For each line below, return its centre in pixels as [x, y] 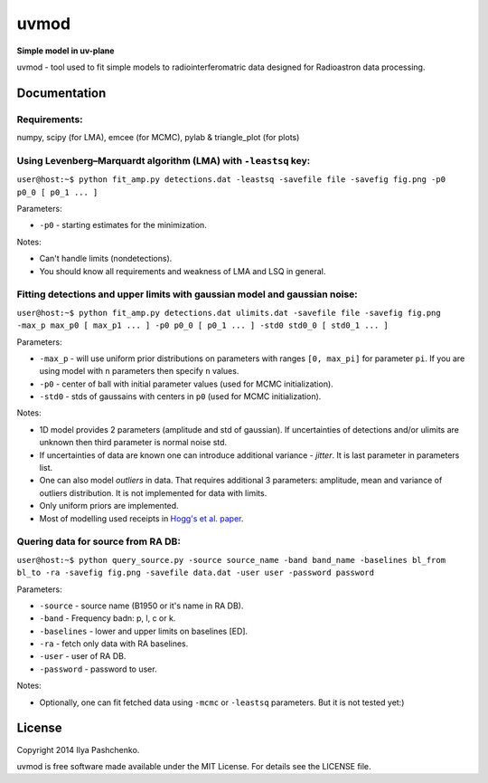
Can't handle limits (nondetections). [106, 259]
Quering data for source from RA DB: [99, 541]
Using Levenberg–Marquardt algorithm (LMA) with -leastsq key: [164, 160]
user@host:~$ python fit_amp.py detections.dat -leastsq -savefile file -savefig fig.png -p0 [231, 180]
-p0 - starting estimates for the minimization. [123, 225]
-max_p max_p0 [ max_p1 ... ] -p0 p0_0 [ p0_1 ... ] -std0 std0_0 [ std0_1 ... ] [202, 325]
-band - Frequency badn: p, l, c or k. [108, 618]
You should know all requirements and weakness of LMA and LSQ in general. [183, 271]
